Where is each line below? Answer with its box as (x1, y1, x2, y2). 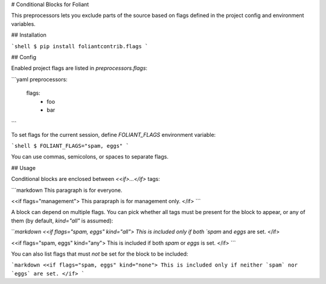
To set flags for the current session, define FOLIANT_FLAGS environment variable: (11, 131, 216, 138)
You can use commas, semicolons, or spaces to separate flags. (11, 153, 169, 160)
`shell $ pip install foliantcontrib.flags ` (11, 43, 149, 49)
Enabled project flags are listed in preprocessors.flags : (11, 65, 148, 72)
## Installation (11, 31, 46, 39)
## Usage (11, 164, 36, 171)
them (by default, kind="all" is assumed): (11, 217, 113, 224)
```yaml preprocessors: (11, 75, 68, 83)
